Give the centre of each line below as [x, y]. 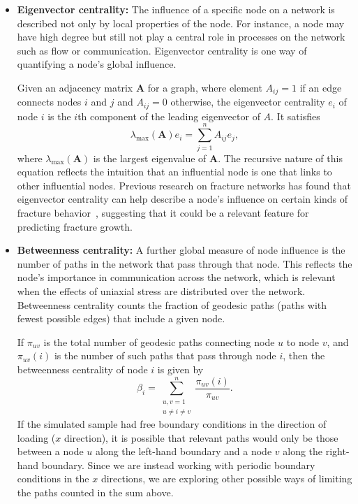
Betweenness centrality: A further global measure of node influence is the [181, 250]
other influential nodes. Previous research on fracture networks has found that [184, 185]
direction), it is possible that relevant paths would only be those [201, 437]
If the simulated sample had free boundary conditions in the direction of [172, 424]
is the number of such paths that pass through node [165, 355]
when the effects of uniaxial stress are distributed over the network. [161, 290]
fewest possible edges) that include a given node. [121, 318]
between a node [50, 451]
